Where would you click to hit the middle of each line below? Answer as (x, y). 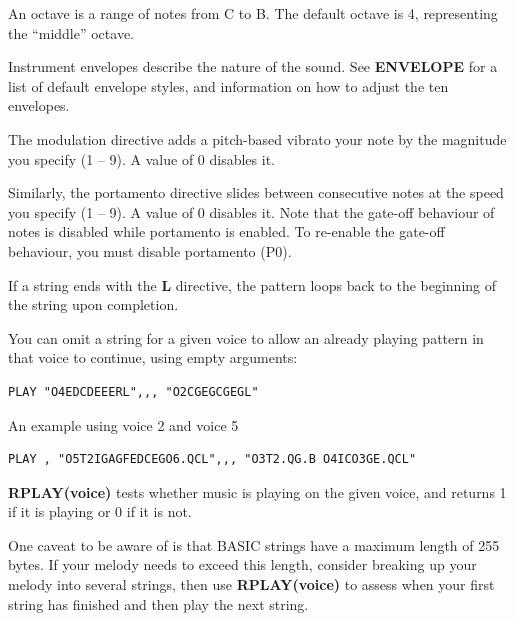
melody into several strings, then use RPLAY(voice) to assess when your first (251, 584)
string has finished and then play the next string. (158, 603)
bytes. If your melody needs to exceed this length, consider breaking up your (242, 564)
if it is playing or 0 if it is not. (100, 511)
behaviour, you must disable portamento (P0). (150, 250)
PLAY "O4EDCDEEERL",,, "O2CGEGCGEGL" (133, 391)
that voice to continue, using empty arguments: (153, 357)
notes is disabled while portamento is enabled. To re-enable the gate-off (226, 231)
